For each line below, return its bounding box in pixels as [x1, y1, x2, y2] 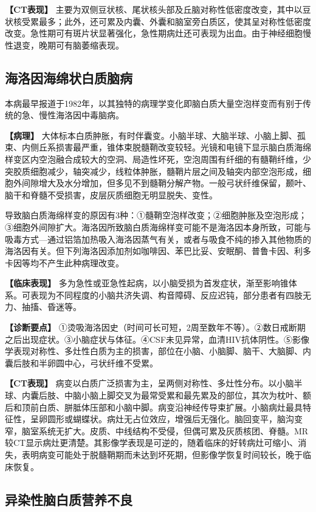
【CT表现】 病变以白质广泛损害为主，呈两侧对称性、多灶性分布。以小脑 [5, 377, 294, 389]
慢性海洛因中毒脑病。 [38, 109, 124, 121]
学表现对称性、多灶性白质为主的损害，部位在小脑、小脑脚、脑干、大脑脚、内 [5, 345, 311, 357]
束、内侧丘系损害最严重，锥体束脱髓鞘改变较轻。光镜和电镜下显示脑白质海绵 [5, 141, 311, 153]
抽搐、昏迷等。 [21, 300, 81, 313]
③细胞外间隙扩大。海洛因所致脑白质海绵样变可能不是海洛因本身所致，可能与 [5, 220, 311, 233]
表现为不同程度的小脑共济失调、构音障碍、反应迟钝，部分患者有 [30, 288, 286, 301]
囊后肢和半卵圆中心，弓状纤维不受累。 [5, 356, 158, 369]
